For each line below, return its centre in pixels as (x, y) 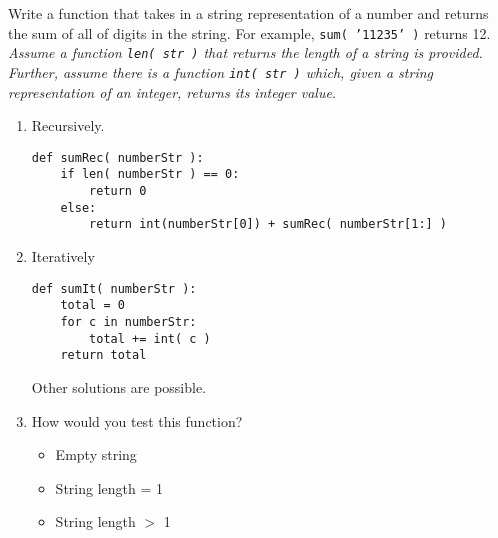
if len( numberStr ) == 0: (150, 174)
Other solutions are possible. (119, 386)
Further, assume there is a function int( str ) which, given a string (220, 71)
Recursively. (68, 125)
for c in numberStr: (128, 321)
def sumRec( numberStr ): (117, 157)
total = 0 (92, 305)
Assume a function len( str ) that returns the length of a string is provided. (245, 52)
